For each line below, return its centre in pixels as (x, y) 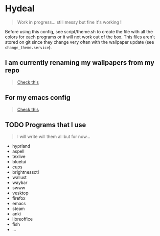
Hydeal (20, 9)
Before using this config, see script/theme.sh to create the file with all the (79, 31)
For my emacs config (38, 98)
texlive (19, 157)
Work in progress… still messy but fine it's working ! (69, 22)
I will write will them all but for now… (54, 137)
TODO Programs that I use (46, 125)
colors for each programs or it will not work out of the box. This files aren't (80, 37)
